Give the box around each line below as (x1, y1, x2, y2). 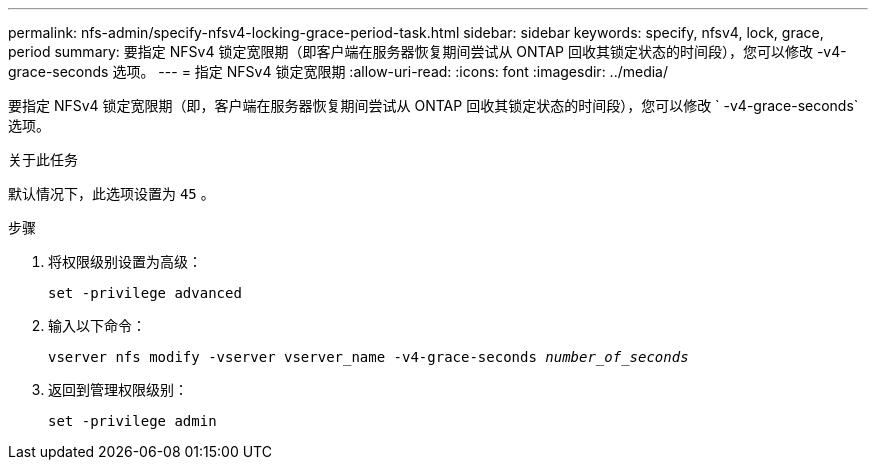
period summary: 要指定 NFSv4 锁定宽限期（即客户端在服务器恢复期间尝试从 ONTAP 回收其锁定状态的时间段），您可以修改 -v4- (8, 43, 847, 60)
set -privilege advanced (48, 285, 242, 301)
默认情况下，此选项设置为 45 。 (8, 185, 215, 202)
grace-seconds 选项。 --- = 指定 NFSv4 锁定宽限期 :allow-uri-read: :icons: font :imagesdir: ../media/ (8, 63, 669, 80)
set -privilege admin (48, 413, 217, 429)
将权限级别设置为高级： (48, 253, 202, 270)
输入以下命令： (48, 317, 146, 334)
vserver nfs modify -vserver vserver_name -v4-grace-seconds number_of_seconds (48, 349, 689, 365)
